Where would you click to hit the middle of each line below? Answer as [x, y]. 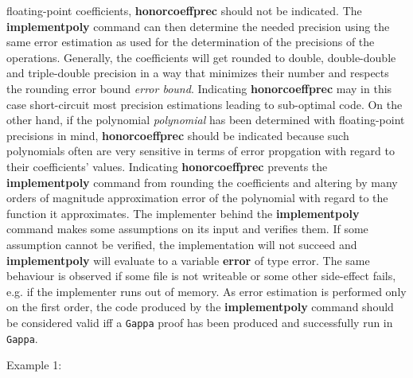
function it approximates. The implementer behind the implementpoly [183, 213]
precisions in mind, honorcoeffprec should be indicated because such [178, 135]
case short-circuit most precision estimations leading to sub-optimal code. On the [205, 104]
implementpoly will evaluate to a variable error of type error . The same [188, 260]
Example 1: [34, 365]
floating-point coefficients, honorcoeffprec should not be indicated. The [184, 10]
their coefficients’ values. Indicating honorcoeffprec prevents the [167, 166]
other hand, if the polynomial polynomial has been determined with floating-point [206, 120]
